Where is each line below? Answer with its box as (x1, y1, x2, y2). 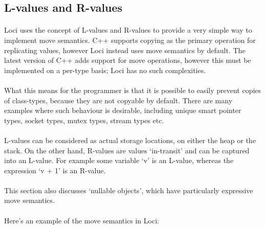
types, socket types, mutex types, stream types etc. (4, 114, 164, 125)
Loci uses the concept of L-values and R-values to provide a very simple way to (4, 25, 252, 35)
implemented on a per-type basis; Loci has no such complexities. (4, 64, 206, 75)
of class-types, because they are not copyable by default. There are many (4, 95, 233, 105)
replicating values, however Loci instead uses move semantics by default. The (4, 44, 246, 55)
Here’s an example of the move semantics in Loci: (4, 215, 159, 225)
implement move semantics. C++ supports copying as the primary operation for (4, 34, 256, 45)
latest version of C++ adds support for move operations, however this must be (4, 55, 251, 65)
